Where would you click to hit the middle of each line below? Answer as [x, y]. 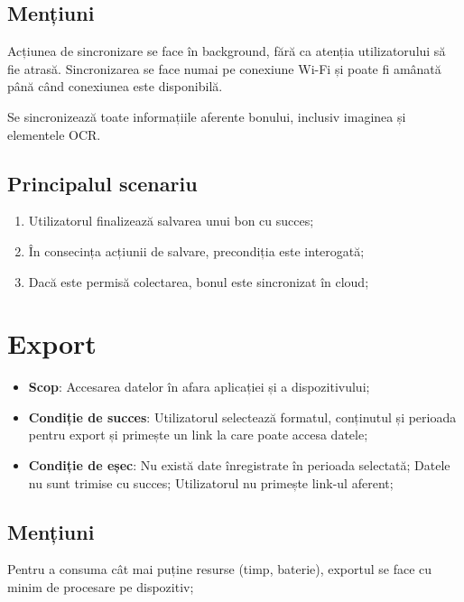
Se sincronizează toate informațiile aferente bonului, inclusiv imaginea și [207, 116]
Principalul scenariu [102, 183]
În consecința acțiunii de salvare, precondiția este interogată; [196, 250]
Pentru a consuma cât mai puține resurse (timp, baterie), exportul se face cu [220, 569]
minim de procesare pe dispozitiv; [101, 587]
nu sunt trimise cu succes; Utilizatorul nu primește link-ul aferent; [211, 482]
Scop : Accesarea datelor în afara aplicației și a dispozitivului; [199, 387]
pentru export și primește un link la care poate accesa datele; [198, 435]
